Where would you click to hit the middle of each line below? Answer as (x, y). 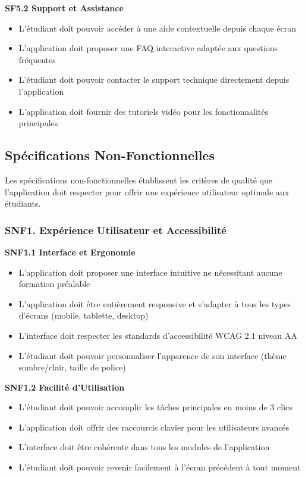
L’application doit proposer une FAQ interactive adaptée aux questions (148, 48)
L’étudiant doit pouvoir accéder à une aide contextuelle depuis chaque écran (158, 28)
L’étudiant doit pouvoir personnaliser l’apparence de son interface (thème (152, 355)
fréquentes (37, 59)
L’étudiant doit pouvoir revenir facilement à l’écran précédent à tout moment (160, 467)
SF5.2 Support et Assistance (64, 8)
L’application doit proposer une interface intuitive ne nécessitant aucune (150, 272)
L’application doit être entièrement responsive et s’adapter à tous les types (155, 303)
